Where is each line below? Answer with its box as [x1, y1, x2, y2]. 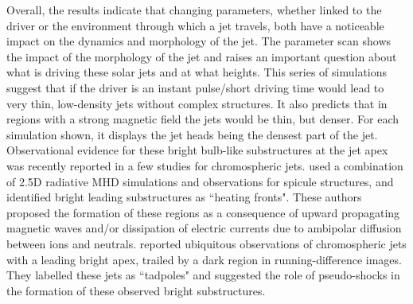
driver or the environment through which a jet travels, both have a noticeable [6, 17, 384, 33]
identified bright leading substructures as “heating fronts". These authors [6, 189, 362, 205]
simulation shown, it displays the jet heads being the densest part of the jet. [6, 126, 378, 142]
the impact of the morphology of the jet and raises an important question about [6, 48, 397, 64]
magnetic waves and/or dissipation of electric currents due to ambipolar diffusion [6, 220, 402, 236]
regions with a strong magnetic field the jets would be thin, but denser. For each [6, 111, 399, 127]
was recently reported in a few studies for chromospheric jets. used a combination [6, 157, 403, 173]
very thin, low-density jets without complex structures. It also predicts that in [6, 95, 388, 111]
